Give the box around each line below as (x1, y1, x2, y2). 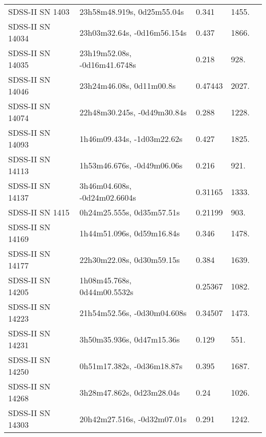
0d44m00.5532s (79, 286, 134, 298)
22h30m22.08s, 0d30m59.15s (79, 253, 180, 265)
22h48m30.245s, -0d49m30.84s (79, 106, 187, 118)
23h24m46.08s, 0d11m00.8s (79, 79, 176, 91)
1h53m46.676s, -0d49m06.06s (79, 159, 183, 171)
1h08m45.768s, (79, 274, 131, 286)
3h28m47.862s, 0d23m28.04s (79, 386, 180, 398)
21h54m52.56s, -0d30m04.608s (79, 306, 187, 319)
